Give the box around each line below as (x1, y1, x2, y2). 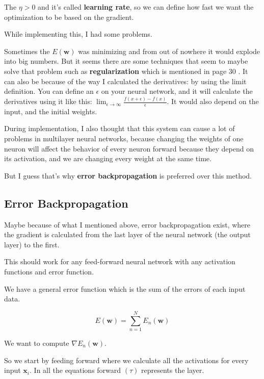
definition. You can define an (4, 86, 94, 96)
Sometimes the (4, 45, 50, 56)
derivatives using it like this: (4, 96, 92, 107)
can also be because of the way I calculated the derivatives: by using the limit (4, 75, 247, 86)
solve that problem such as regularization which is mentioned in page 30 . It (4, 65, 248, 76)
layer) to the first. (4, 239, 60, 249)
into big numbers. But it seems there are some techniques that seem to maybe (4, 56, 248, 66)
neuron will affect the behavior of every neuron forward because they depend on (4, 143, 254, 154)
